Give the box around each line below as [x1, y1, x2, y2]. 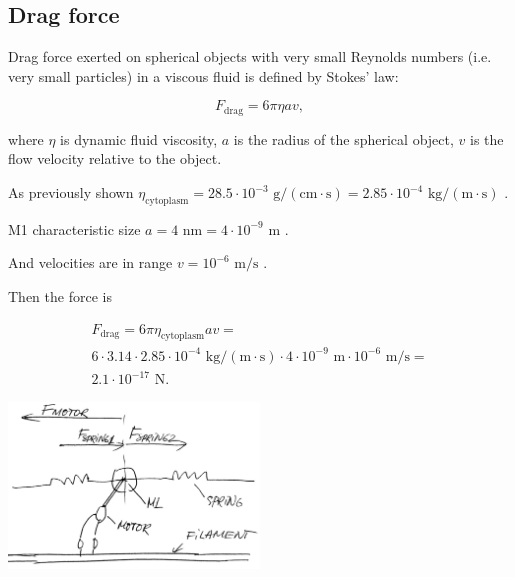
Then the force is [8, 286, 112, 307]
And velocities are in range [8, 252, 173, 273]
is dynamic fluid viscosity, [60, 128, 218, 149]
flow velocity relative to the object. [8, 148, 222, 169]
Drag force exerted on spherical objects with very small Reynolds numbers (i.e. [8, 46, 492, 67]
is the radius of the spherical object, [233, 128, 454, 149]
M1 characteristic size [8, 218, 141, 239]
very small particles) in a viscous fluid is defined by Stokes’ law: [8, 65, 399, 86]
